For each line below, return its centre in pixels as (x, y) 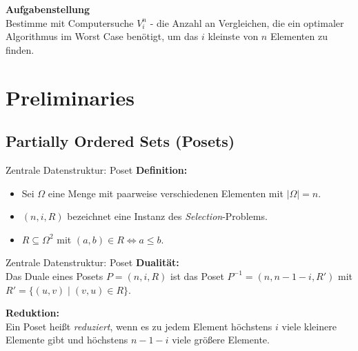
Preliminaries (70, 97)
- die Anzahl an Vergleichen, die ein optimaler (247, 22)
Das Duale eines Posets (54, 275)
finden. (20, 49)
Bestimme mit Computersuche (70, 22)
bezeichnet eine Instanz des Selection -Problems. (167, 216)
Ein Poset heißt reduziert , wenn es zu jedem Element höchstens (139, 326)
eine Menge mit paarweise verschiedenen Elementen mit (166, 193)
